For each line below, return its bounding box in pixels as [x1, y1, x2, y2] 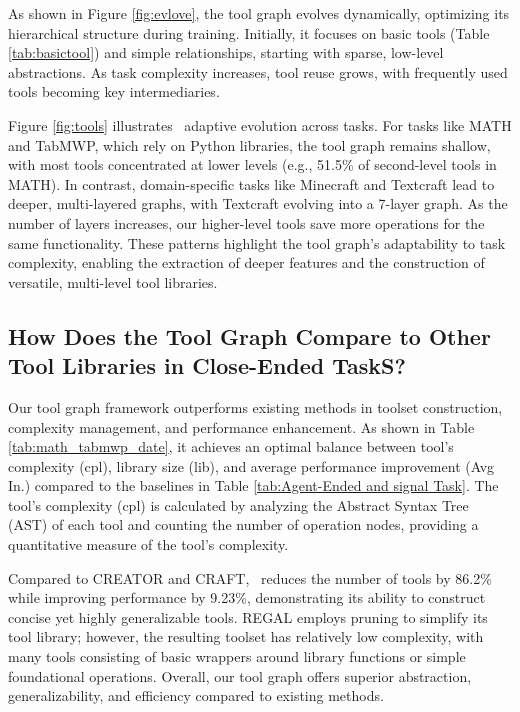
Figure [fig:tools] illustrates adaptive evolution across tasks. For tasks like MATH [8, 114, 512, 135]
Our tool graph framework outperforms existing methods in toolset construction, [8, 396, 503, 417]
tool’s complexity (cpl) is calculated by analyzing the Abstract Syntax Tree [8, 494, 469, 515]
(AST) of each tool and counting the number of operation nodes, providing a [8, 514, 479, 535]
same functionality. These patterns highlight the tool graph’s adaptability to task [8, 232, 506, 253]
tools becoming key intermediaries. [8, 81, 220, 102]
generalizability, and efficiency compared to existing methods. [8, 685, 384, 706]
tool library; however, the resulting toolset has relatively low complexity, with [8, 626, 484, 647]
